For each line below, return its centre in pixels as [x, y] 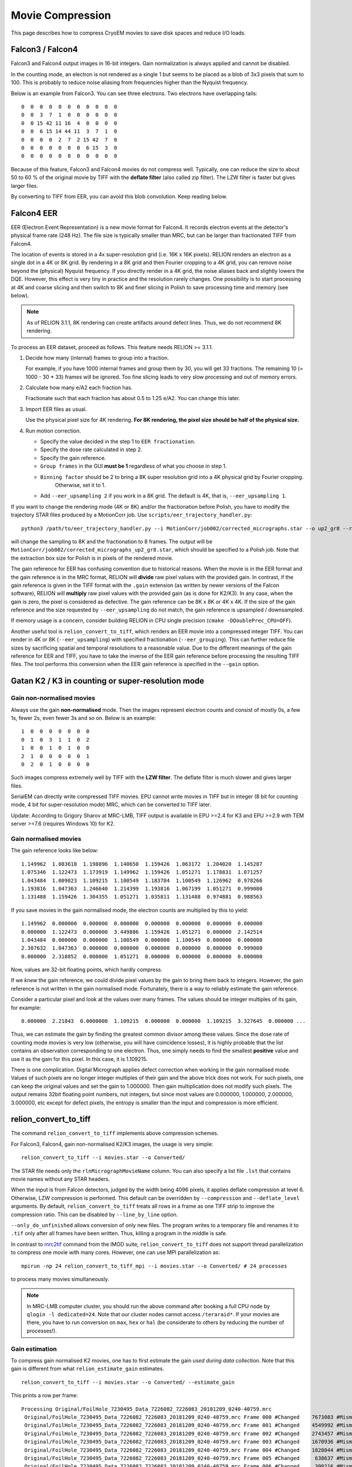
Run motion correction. [53, 431]
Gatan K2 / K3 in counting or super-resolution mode [108, 681]
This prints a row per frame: [45, 1395]
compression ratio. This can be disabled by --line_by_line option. [94, 1214]
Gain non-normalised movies [53, 698]
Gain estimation [34, 1348]
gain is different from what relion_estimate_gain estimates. [87, 1369]
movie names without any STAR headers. [60, 1179]
